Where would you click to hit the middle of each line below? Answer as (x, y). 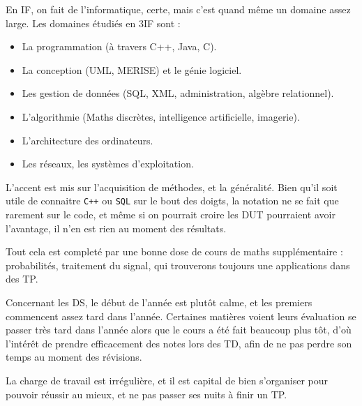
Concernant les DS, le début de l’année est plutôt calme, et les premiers (159, 302)
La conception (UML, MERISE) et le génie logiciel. (132, 69)
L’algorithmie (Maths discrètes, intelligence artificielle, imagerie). (161, 116)
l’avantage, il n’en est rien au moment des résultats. (116, 228)
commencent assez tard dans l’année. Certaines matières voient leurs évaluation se (181, 316)
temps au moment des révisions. (74, 357)
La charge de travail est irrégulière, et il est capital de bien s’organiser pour (167, 380)
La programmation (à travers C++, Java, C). (119, 46)
